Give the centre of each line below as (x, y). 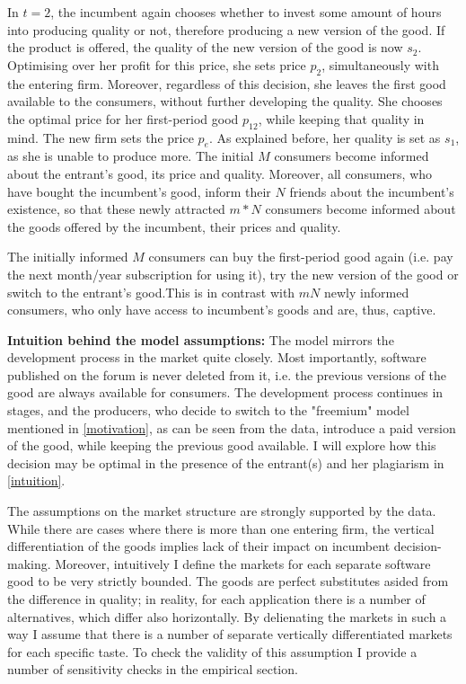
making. (29, 563)
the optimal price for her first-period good (123, 118)
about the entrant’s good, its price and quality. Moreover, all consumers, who (220, 173)
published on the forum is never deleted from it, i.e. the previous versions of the (227, 374)
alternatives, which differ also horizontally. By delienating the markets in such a (227, 616)
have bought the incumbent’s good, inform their (139, 191)
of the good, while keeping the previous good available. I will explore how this (222, 445)
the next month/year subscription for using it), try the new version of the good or (233, 274)
